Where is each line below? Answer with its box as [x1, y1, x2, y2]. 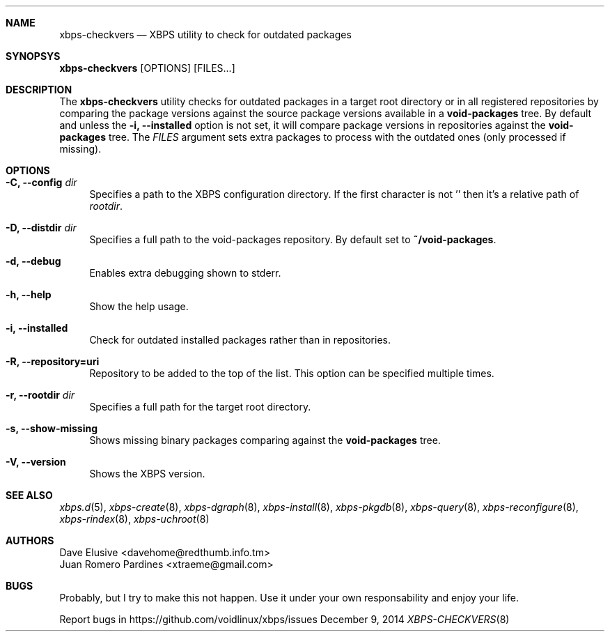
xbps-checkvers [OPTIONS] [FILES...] [59, 62, 235, 74]
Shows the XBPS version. [89, 468, 205, 479]
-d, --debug [6, 255, 61, 267]
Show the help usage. [89, 300, 189, 312]
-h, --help [6, 289, 52, 300]
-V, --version [6, 456, 66, 468]
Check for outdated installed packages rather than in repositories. [89, 334, 391, 346]
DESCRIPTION [6, 84, 72, 95]
